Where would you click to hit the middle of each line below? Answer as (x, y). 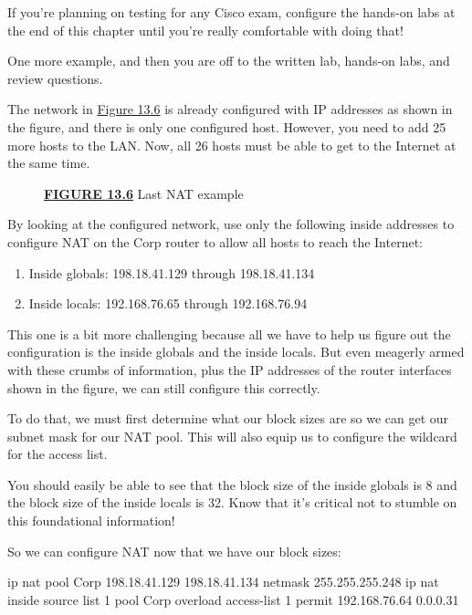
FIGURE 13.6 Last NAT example (144, 193)
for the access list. (58, 454)
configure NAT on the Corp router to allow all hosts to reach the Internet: (215, 241)
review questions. (55, 78)
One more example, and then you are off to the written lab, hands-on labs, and (229, 61)
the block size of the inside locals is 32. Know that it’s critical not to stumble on (232, 502)
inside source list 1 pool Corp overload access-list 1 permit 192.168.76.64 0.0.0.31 (233, 599)
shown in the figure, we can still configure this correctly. (164, 387)
